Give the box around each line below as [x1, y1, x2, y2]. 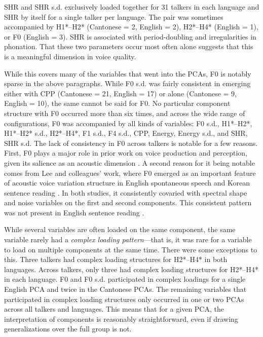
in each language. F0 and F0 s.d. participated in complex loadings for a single [4, 274, 246, 284]
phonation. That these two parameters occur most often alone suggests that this [4, 41, 253, 52]
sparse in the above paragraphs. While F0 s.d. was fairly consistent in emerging [4, 78, 251, 89]
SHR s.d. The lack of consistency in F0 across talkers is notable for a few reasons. [4, 137, 258, 148]
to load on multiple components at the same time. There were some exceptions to [4, 244, 257, 254]
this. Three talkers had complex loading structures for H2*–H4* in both [4, 254, 228, 265]
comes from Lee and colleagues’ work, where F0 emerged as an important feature [4, 167, 256, 178]
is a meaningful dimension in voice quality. [4, 51, 136, 61]
